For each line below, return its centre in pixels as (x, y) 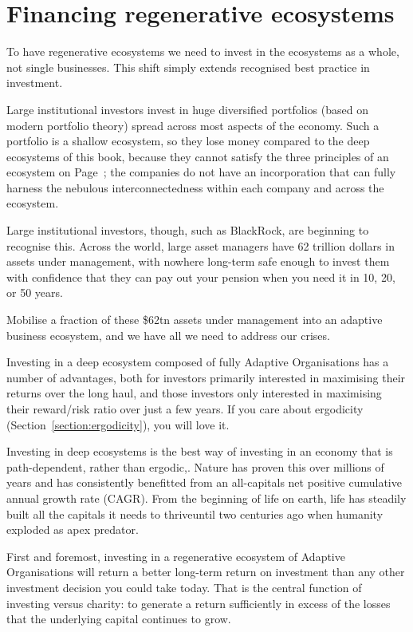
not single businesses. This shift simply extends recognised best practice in (188, 67)
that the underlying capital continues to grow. (119, 619)
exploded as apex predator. (73, 529)
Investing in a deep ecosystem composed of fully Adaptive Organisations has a (198, 362)
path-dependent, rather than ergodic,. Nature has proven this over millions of (195, 466)
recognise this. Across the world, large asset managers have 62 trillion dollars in (201, 245)
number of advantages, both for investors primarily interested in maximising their (206, 377)
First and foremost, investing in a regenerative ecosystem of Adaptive (176, 556)
